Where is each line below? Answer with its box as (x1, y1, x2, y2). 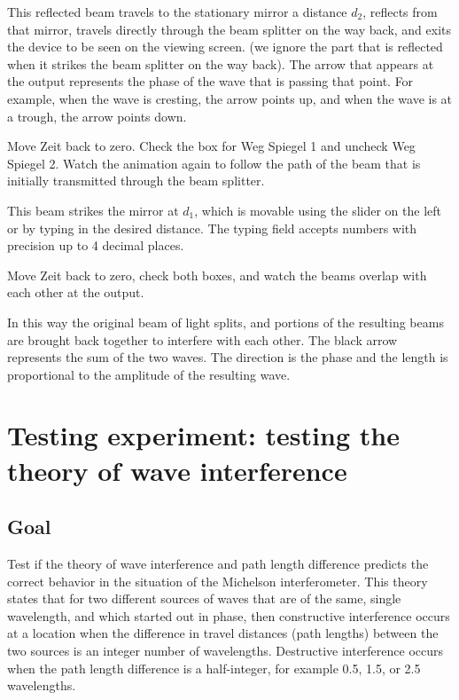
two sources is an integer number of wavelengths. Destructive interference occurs (7, 641, 444, 660)
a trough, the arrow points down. (7, 106, 187, 125)
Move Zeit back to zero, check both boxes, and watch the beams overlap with (7, 265, 427, 284)
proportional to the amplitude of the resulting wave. (7, 365, 291, 383)
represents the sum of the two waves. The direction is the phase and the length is (7, 348, 448, 366)
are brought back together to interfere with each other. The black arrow (7, 330, 398, 349)
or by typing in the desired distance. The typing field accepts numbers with (7, 218, 417, 237)
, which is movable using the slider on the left (194, 201, 441, 219)
